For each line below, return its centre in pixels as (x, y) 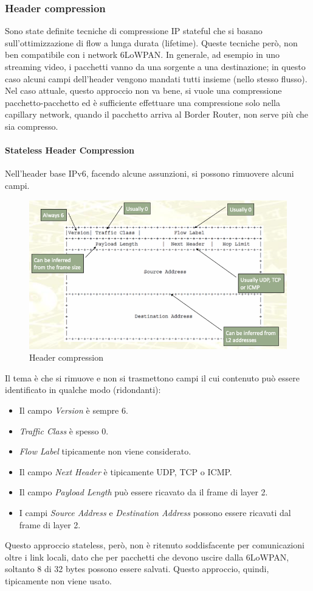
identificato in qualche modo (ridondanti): (83, 390)
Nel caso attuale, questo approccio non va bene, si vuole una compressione (143, 90)
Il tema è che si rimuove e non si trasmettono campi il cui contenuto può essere (152, 377)
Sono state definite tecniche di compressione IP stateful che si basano (134, 31)
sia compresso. (32, 126)
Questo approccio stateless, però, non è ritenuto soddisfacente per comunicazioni (155, 545)
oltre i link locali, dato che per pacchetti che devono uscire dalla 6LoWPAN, (147, 557)
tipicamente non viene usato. (58, 580)
